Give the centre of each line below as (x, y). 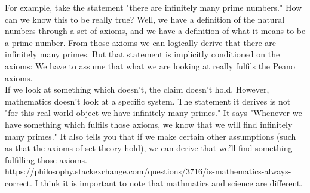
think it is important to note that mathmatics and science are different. (172, 183)
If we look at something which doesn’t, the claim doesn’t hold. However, (137, 89)
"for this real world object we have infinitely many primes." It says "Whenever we (154, 113)
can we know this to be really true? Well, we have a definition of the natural (145, 19)
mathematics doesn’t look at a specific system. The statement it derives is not (148, 101)
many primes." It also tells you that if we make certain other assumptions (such (151, 136)
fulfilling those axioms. (46, 159)
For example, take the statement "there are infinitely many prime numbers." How (154, 7)
